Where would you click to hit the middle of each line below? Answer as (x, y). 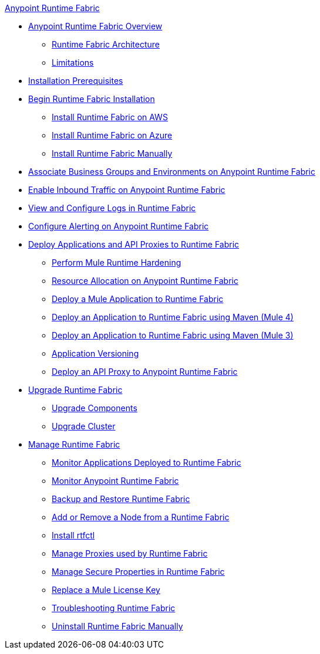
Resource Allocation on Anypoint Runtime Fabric (145, 281)
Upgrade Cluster (84, 426)
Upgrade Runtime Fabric (75, 390)
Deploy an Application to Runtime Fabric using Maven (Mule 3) (173, 335)
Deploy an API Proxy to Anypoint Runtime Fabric (145, 372)
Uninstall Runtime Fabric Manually (117, 626)
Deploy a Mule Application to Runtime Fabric (138, 299)
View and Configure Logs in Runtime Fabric (112, 208)
